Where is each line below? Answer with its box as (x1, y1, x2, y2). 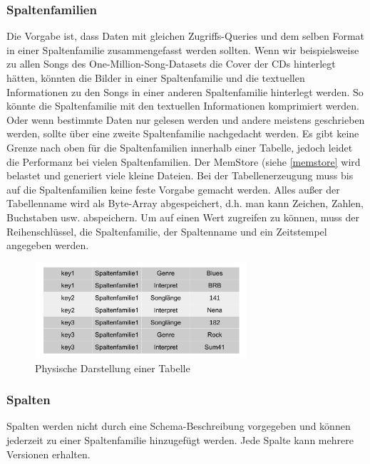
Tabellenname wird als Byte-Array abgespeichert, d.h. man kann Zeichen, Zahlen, (6, 196, 364, 211)
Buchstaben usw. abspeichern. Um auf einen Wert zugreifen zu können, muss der (6, 209, 360, 224)
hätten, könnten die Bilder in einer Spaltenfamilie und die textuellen (6, 70, 305, 85)
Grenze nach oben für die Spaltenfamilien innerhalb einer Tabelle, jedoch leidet (6, 139, 353, 154)
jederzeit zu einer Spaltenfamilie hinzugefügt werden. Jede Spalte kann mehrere (6, 432, 354, 447)
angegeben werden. (6, 238, 89, 253)
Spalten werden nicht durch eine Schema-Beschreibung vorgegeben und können (6, 418, 351, 433)
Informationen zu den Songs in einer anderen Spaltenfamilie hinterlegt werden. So (6, 84, 364, 99)
